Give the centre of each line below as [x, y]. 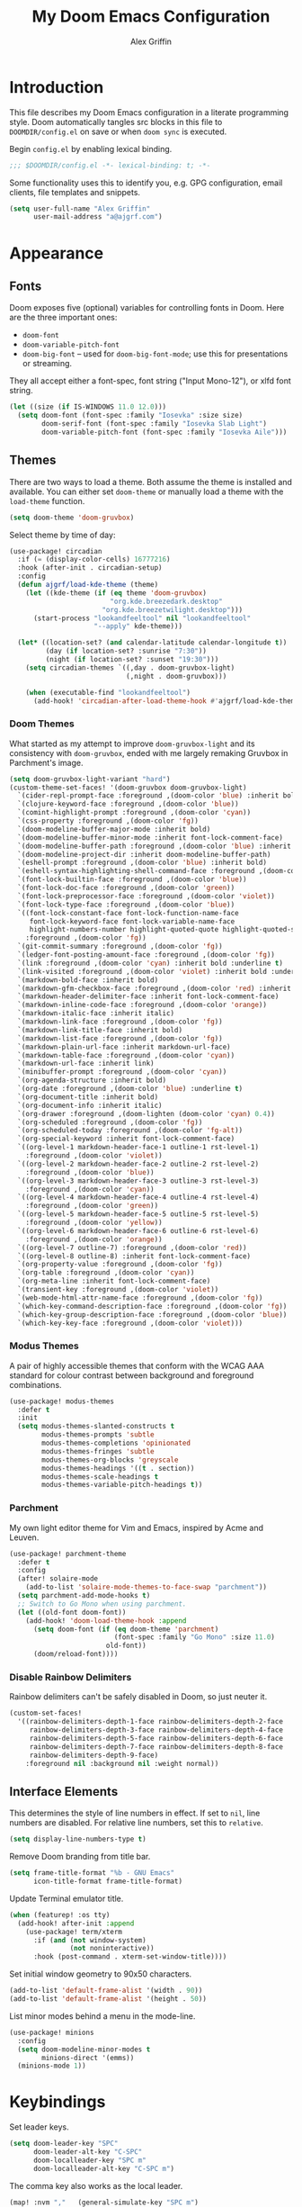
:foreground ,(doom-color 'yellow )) [94, 1223]
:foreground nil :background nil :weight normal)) [122, 1763]
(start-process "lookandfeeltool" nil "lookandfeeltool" [142, 618]
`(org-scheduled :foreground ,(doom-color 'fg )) [110, 1122]
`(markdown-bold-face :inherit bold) [88, 980]
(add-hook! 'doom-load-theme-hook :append [106, 1621]
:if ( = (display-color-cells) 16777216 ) [94, 560]
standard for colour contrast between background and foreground [132, 1375]
